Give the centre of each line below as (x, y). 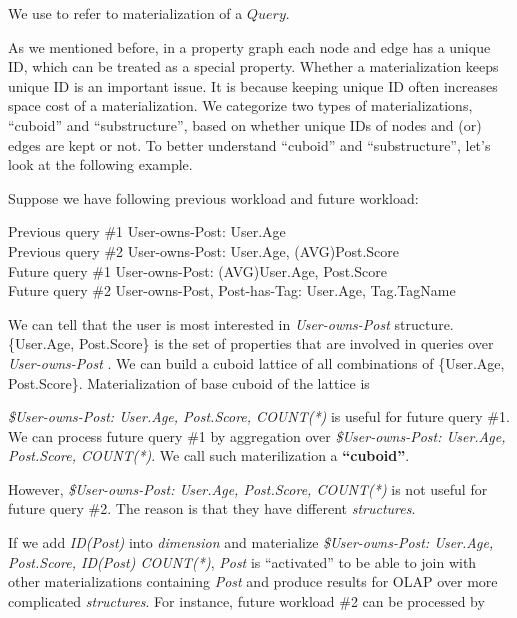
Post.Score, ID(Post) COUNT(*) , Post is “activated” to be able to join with (242, 561)
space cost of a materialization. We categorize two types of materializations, (240, 105)
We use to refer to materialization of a (125, 13)
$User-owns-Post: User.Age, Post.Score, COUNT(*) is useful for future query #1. (259, 416)
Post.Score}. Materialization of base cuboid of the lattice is (189, 382)
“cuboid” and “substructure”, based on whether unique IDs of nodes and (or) (245, 124)
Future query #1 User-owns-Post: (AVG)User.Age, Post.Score (197, 270)
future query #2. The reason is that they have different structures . (212, 508)
